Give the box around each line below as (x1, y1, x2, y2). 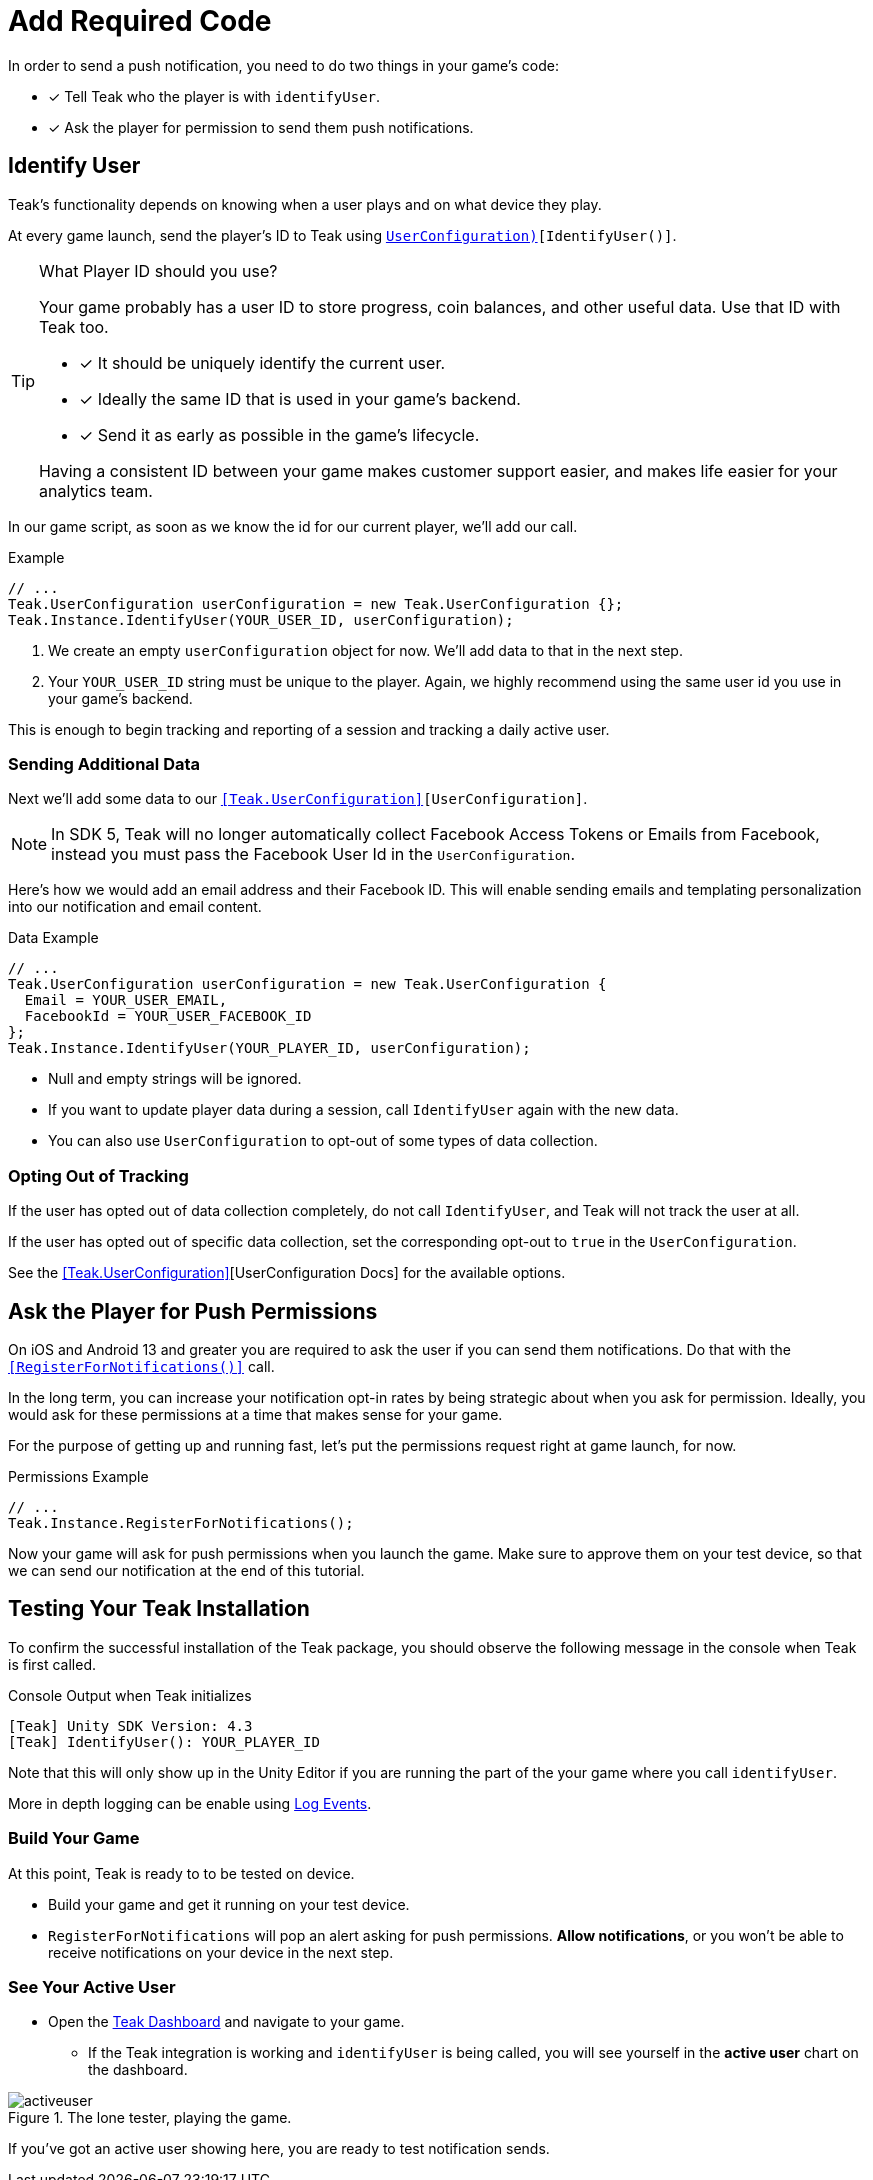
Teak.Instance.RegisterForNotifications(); (8, 1514, 354, 1531)
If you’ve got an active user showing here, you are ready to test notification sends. (8, 2140, 550, 2158)
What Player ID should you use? (39, 260, 278, 281)
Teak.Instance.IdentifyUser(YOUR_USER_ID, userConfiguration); (8, 611, 514, 628)
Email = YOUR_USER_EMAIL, (24, 992, 228, 1009)
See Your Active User (8, 1976, 176, 1997)
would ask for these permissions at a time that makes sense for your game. (8, 1405, 503, 1423)
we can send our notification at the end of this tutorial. (8, 1561, 365, 1579)
